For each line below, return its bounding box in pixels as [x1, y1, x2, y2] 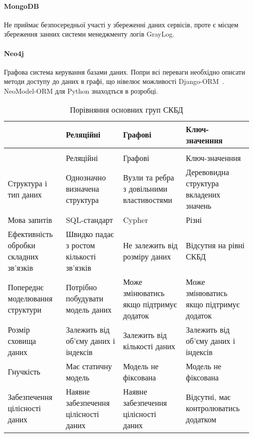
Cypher [123, 214, 148, 225]
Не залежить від [123, 239, 178, 251]
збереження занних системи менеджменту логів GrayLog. [4, 29, 175, 39]
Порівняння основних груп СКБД [70, 103, 183, 115]
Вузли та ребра [123, 172, 174, 183]
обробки [8, 239, 36, 251]
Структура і [8, 177, 47, 189]
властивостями [123, 194, 172, 206]
